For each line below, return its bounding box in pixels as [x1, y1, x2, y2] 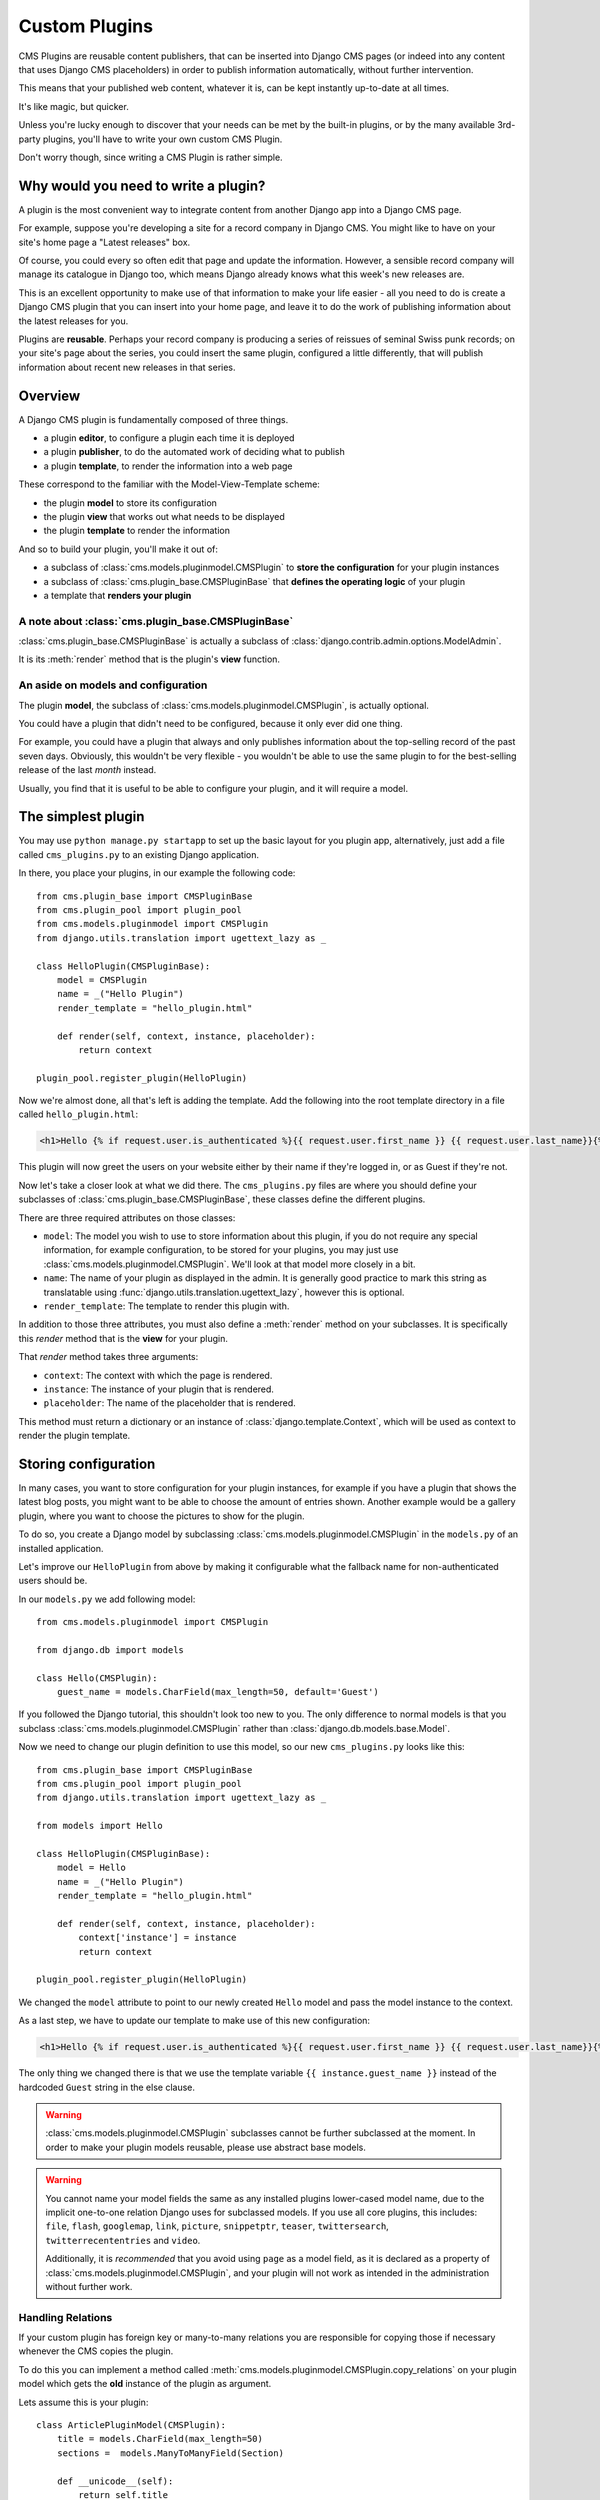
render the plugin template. [18, 1430, 131, 1442]
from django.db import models [36, 1644, 185, 1655]
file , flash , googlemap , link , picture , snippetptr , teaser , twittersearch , [45, 2220, 389, 2232]
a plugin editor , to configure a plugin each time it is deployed [43, 432, 295, 444]
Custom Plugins [18, 15, 154, 37]
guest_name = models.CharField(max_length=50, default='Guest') [56, 1686, 379, 1698]
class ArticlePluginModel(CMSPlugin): [36, 2420, 227, 2431]
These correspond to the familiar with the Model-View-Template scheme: [18, 478, 320, 490]
